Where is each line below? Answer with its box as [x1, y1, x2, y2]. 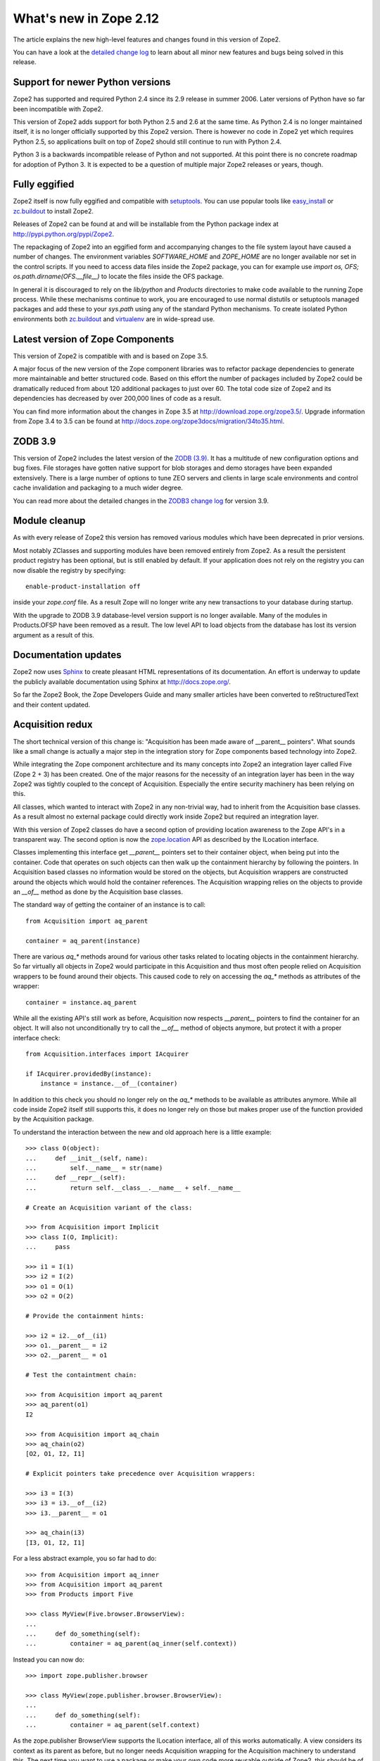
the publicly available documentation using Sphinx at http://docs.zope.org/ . [13, 677, 232, 686]
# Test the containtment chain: [25, 1371, 137, 1379]
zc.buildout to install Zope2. [13, 206, 94, 215]
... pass [25, 1243, 70, 1251]
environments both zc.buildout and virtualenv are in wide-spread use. [13, 314, 215, 323]
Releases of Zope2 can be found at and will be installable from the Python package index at [13, 220, 279, 228]
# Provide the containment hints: [25, 1312, 144, 1320]
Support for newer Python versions [13, 76, 171, 88]
